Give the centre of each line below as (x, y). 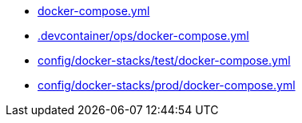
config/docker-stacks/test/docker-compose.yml (164, 60)
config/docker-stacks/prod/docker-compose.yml (167, 85)
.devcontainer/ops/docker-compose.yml (143, 36)
